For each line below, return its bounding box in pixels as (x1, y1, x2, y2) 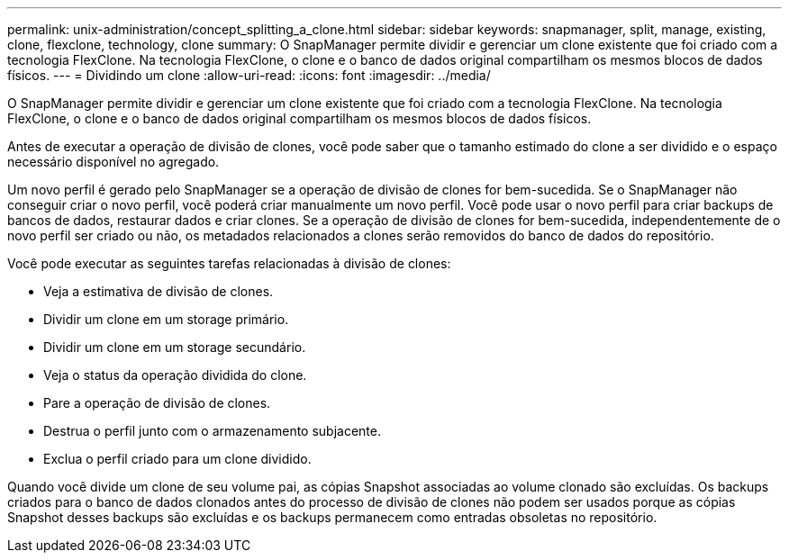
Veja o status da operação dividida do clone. (43, 367, 307, 383)
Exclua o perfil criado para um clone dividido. (43, 451, 312, 466)
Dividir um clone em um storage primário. (43, 312, 289, 327)
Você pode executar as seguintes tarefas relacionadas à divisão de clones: (7, 256, 451, 271)
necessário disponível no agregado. (7, 154, 220, 169)
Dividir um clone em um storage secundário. (43, 339, 306, 355)
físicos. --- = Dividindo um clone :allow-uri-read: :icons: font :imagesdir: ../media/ (7, 68, 491, 83)
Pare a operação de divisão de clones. (43, 395, 271, 411)
